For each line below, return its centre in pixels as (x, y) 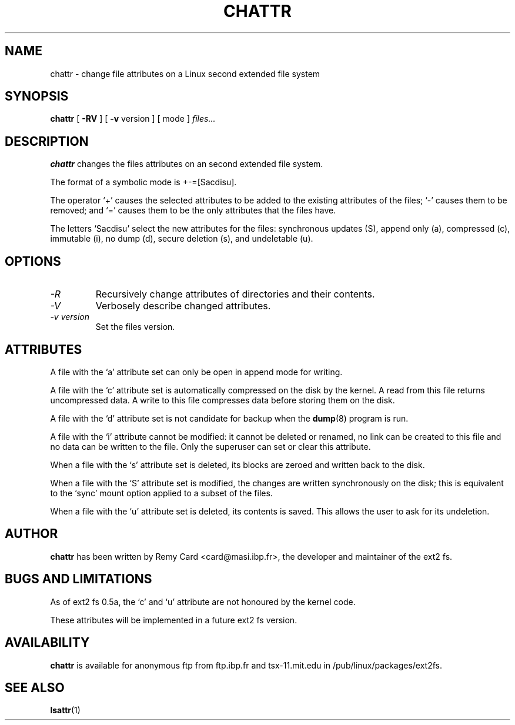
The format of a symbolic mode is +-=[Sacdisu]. (143, 182)
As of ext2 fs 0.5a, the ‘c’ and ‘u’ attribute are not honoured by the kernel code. (203, 602)
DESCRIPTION (47, 141)
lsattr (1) (65, 710)
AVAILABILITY (47, 643)
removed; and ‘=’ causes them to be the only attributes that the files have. (193, 211)
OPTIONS (33, 261)
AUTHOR (31, 534)
